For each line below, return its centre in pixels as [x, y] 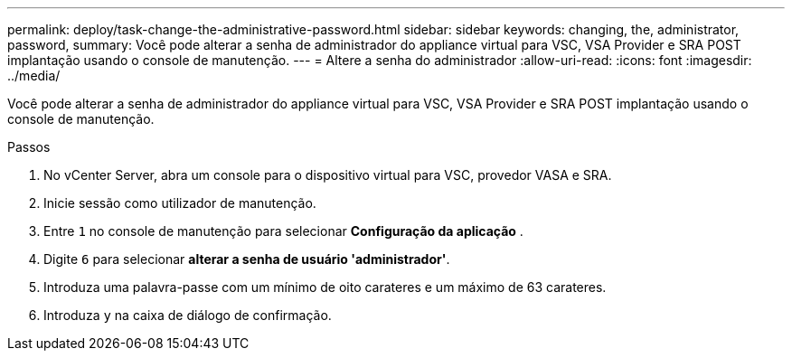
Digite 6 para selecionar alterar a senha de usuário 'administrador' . [247, 259]
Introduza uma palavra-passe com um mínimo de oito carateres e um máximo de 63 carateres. [325, 287]
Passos [29, 147]
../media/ [34, 75]
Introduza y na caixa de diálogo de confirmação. [188, 315]
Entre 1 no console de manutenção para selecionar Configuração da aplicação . [283, 231]
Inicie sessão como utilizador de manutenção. [180, 203]
